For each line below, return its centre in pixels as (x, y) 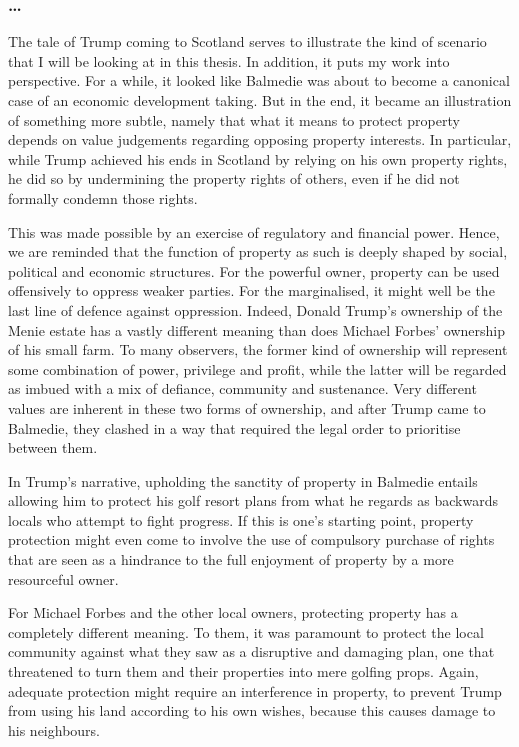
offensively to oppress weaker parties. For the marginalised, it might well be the (251, 290)
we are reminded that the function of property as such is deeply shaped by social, (258, 251)
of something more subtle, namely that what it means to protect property (234, 119)
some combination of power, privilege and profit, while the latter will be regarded (257, 368)
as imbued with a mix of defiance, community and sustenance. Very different (242, 388)
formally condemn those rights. (103, 197)
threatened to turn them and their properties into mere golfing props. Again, (243, 671)
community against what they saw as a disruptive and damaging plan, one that (251, 651)
